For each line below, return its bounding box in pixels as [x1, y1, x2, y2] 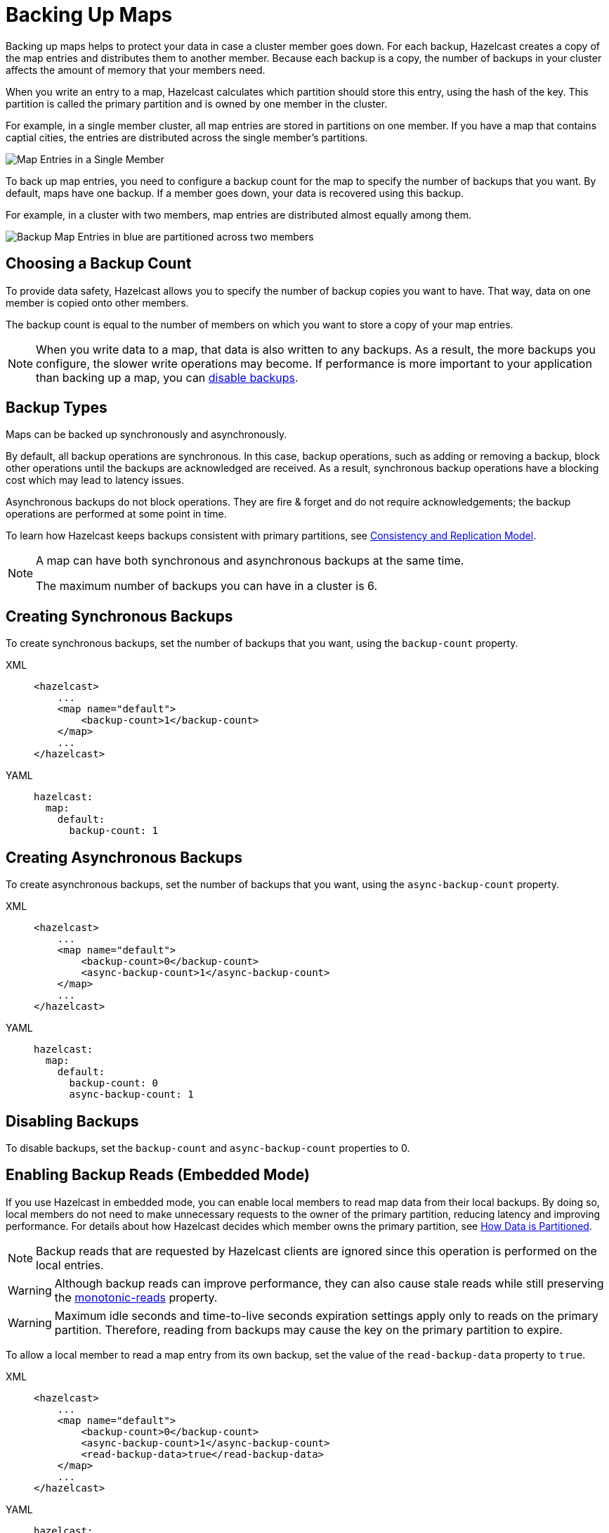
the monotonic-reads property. [54, 1290, 218, 1304]
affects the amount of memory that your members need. [6, 63, 266, 76]
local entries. [36, 1257, 104, 1272]
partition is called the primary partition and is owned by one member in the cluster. [6, 97, 388, 110]
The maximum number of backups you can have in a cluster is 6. [36, 579, 378, 594]
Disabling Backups [6, 1112, 139, 1130]
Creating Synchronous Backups [6, 607, 233, 625]
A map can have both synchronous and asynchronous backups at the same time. [36, 553, 464, 568]
